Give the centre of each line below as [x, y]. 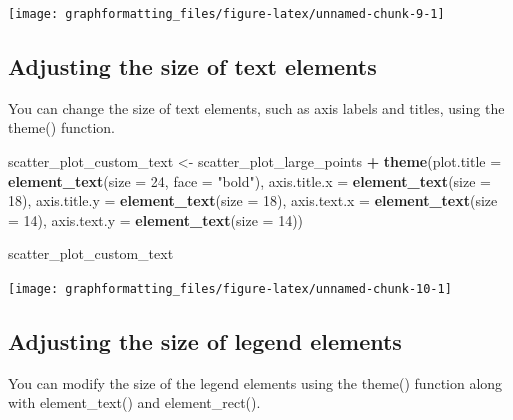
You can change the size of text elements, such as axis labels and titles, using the [256, 107]
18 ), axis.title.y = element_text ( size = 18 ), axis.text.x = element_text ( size [253, 200]
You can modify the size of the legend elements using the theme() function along [255, 382]
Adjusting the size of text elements [192, 66]
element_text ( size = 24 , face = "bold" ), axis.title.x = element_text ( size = [249, 180]
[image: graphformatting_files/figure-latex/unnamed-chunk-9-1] [226, 14]
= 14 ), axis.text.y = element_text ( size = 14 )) [156, 219]
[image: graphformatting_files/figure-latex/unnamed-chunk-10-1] [230, 289]
